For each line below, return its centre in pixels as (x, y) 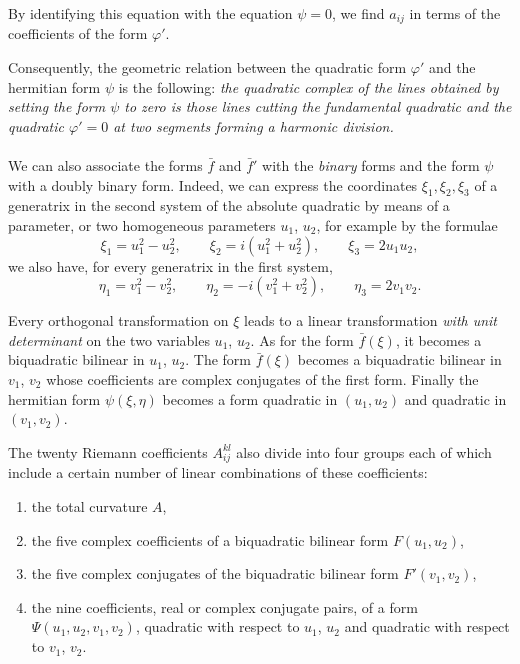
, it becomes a (438, 339)
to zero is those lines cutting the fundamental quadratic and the (318, 106)
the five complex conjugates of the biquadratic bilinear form (215, 573)
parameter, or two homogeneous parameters (142, 225)
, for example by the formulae (407, 225)
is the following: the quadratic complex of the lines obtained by (308, 86)
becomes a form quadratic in (250, 398)
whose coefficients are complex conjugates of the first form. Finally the (262, 378)
